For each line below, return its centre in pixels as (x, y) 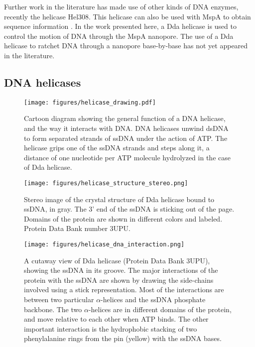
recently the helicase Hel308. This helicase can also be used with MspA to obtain (127, 16)
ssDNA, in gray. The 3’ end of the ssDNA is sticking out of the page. (129, 209)
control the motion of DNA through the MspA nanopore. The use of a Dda (119, 36)
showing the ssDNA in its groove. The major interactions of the (121, 270)
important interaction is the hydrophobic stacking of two (111, 328)
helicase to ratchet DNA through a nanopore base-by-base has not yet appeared (126, 46)
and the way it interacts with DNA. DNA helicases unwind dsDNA (126, 128)
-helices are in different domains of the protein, (160, 309)
